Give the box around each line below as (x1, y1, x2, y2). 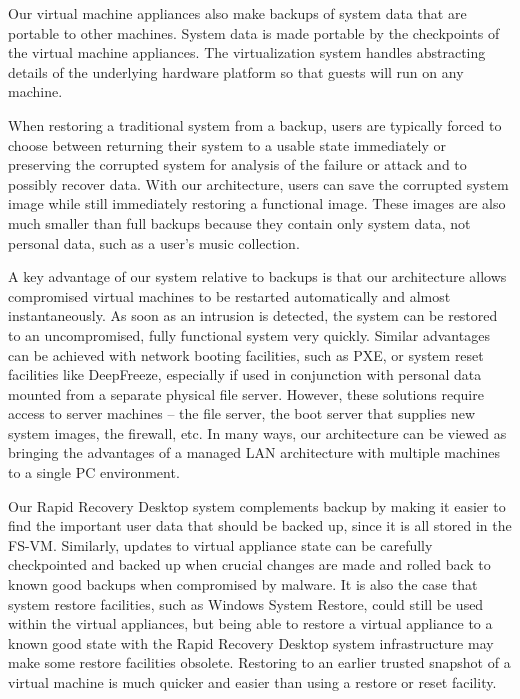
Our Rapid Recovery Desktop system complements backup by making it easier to (8, 495, 506, 516)
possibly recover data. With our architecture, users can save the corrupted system (8, 173, 509, 194)
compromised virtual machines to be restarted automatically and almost (8, 285, 451, 306)
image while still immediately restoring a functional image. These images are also (8, 193, 506, 214)
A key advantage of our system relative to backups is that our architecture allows (8, 266, 507, 287)
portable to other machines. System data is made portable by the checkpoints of (8, 22, 500, 43)
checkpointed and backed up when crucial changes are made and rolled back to (8, 554, 491, 575)
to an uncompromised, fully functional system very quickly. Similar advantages (8, 324, 490, 345)
